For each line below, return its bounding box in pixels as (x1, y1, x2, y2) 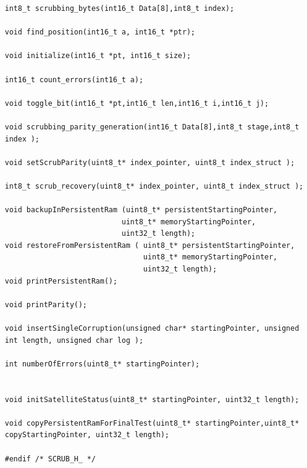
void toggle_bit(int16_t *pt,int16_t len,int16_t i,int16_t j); (5, 99, 269, 108)
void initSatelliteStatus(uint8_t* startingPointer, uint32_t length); (5, 395, 299, 404)
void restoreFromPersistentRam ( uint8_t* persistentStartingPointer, (5, 241, 295, 250)
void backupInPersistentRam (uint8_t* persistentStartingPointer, (5, 206, 278, 215)
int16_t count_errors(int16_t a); (5, 75, 144, 84)
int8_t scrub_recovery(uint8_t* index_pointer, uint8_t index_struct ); (5, 181, 303, 190)
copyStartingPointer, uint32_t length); (5, 431, 170, 440)
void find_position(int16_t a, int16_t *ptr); (5, 28, 195, 37)
